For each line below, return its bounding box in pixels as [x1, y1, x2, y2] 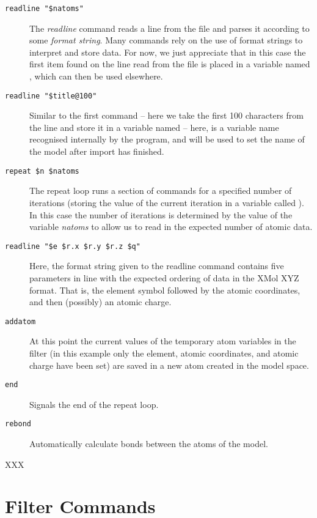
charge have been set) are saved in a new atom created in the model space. [29, 358, 309, 371]
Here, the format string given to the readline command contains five [29, 259, 284, 272]
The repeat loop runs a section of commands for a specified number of [29, 184, 292, 197]
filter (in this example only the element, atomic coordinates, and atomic [29, 346, 299, 359]
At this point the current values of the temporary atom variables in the [29, 335, 296, 347]
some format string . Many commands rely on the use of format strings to [29, 34, 303, 46]
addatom [5, 317, 36, 326]
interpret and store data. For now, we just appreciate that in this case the [29, 45, 306, 58]
